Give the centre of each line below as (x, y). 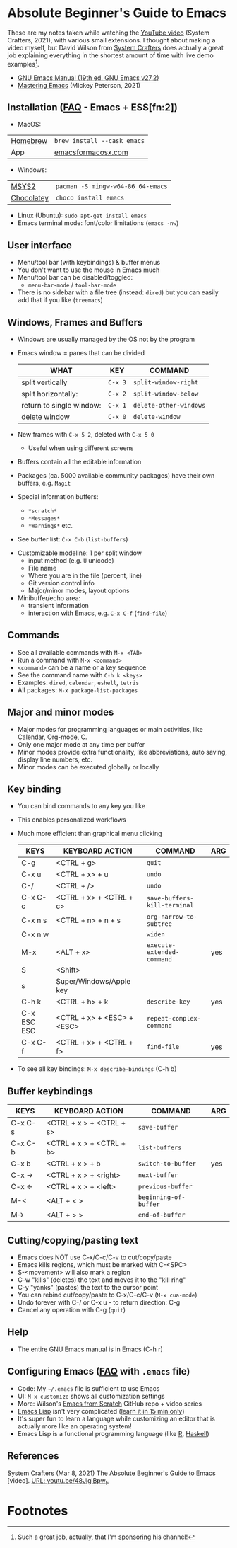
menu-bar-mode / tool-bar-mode (72, 285)
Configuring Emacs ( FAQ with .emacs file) (99, 1371)
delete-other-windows (169, 406)
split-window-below (166, 394)
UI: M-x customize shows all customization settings (91, 1396)
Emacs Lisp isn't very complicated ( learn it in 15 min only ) (101, 1411)
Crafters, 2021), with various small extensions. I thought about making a (111, 40)
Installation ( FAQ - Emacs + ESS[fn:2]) (92, 107)
